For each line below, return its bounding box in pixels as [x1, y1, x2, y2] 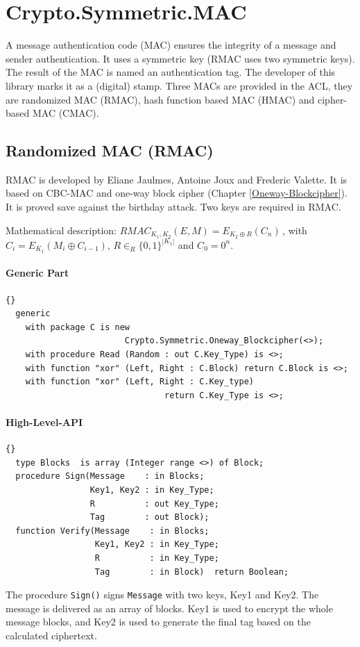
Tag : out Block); [89, 512, 209, 523]
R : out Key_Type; [89, 498, 219, 509]
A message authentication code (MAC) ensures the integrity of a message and [6, 38, 336, 52]
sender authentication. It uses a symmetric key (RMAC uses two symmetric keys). [6, 51, 355, 65]
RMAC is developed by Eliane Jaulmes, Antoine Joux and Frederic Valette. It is [6, 172, 348, 186]
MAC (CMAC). [32, 106, 99, 120]
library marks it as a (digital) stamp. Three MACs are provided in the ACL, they [6, 78, 353, 92]
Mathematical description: [6, 222, 117, 237]
